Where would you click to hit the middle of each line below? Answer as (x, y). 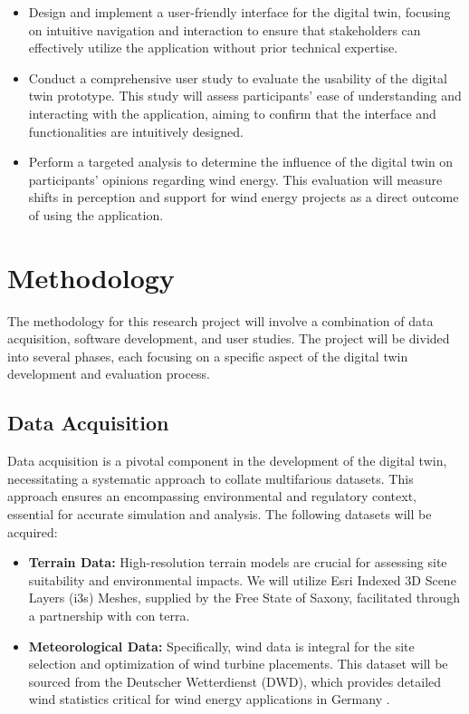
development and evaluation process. (109, 374)
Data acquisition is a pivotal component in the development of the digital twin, (227, 461)
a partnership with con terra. (109, 615)
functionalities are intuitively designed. (136, 131)
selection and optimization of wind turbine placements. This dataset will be (238, 664)
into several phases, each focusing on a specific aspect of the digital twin (208, 356)
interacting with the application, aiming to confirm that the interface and (232, 113)
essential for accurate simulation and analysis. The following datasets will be (220, 514)
